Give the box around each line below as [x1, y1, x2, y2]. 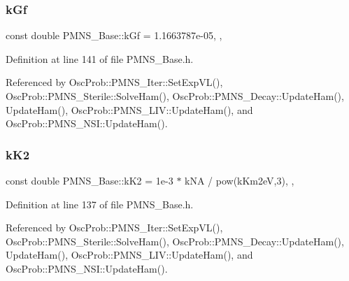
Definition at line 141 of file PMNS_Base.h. [6, 51, 194, 66]
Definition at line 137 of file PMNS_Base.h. [6, 196, 194, 211]
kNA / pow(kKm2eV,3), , [185, 173, 294, 187]
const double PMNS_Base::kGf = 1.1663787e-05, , [6, 28, 222, 43]
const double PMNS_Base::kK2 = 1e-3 [6, 173, 173, 187]
